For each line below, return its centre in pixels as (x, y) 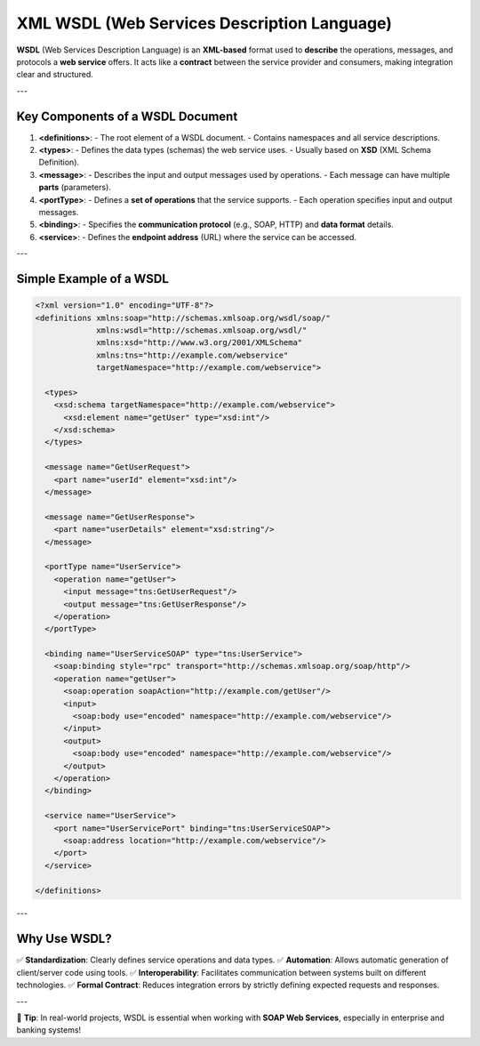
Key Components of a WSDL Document (127, 116)
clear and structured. (55, 75)
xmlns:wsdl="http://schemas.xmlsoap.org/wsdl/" (202, 330)
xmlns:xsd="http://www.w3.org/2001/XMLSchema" (200, 343)
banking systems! (49, 1030)
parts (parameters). (75, 188)
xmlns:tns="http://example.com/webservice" (192, 355)
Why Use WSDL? (64, 939)
